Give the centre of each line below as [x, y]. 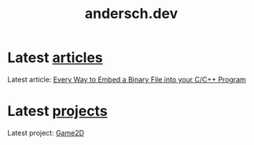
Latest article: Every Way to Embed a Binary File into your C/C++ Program [127, 79]
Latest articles [55, 58]
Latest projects [57, 111]
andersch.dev [131, 14]
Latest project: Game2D [46, 132]
